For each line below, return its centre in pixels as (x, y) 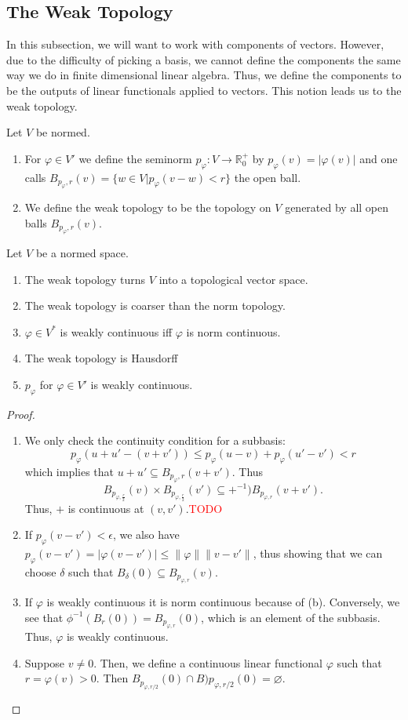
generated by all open (337, 207)
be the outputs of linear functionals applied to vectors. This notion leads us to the (204, 90)
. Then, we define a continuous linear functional (208, 662)
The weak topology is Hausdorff (101, 358)
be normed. (63, 132)
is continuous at (106, 508)
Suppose (45, 662)
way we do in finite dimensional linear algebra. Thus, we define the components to (204, 75)
